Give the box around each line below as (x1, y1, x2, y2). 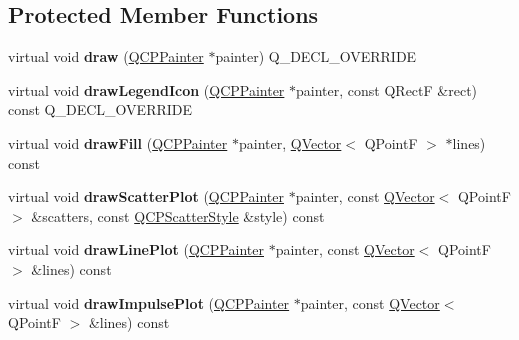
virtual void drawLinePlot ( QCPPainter (8, 239, 264, 260)
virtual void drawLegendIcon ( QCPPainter (8, 79, 285, 100)
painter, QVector (238, 132, 342, 153)
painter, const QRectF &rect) (296, 79, 478, 100)
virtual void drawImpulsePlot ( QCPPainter (8, 292, 290, 313)
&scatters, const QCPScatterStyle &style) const (31, 205, 325, 226)
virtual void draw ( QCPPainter (8, 46, 204, 67)
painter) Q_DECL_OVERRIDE (215, 46, 417, 67)
